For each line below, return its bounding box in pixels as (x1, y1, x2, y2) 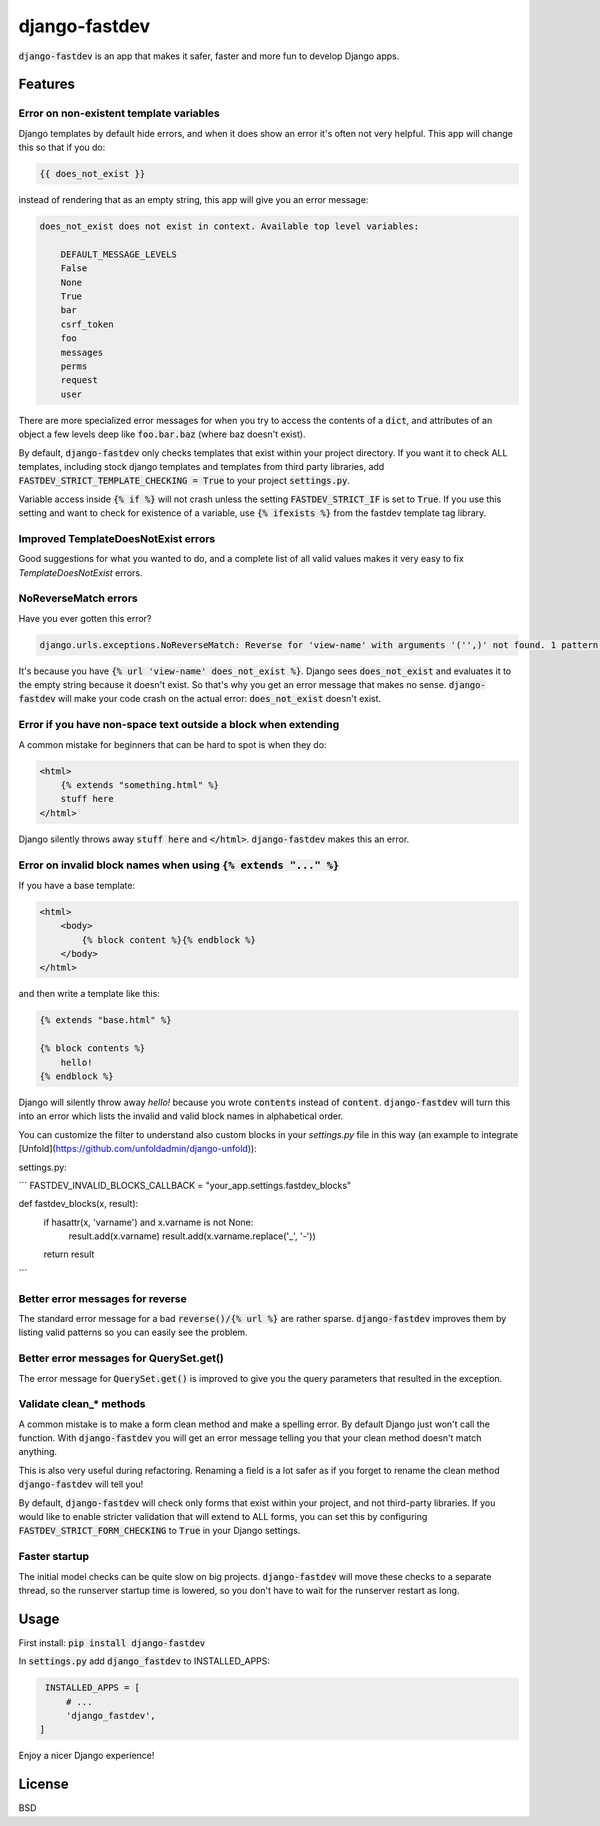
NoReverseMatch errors (18, 591, 139, 605)
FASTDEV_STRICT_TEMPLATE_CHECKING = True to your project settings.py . (18, 475, 350, 487)
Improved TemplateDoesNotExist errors (18, 531, 216, 545)
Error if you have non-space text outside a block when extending (18, 718, 340, 732)
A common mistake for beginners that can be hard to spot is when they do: (18, 738, 327, 750)
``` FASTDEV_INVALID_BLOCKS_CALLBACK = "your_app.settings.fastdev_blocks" (18, 1179, 352, 1191)
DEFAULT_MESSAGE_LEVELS (60, 248, 177, 260)
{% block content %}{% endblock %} (81, 934, 257, 945)
